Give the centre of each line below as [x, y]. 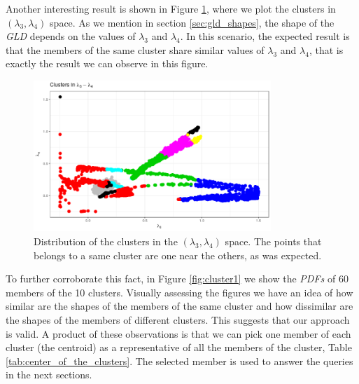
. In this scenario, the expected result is [265, 36]
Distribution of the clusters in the [106, 241]
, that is [326, 49]
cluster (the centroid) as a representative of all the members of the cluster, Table [179, 347]
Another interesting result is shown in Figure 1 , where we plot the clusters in [171, 8]
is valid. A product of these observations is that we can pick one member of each [178, 333]
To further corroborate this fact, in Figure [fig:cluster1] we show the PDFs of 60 [177, 279]
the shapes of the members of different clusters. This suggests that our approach [178, 319]
